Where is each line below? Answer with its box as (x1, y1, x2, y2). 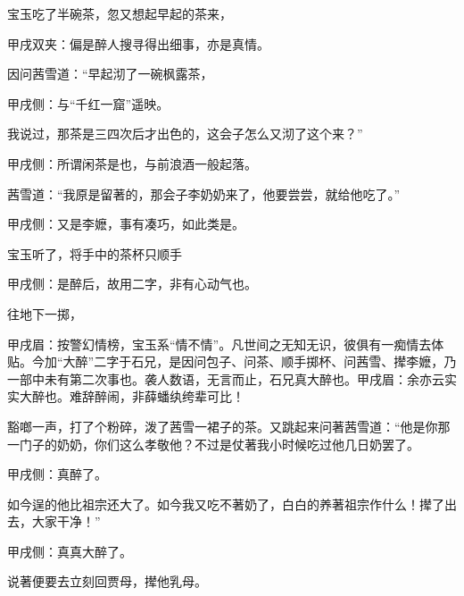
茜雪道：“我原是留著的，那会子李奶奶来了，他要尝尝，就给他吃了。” (7, 184, 401, 203)
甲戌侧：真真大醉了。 (7, 541, 132, 560)
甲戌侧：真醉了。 (7, 465, 107, 483)
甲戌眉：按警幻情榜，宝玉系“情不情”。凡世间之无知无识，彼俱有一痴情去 (7, 334, 432, 353)
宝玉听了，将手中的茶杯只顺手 (7, 244, 182, 263)
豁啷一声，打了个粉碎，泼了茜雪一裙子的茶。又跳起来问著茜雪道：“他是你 (7, 416, 438, 435)
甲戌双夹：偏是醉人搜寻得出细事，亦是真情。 (7, 34, 269, 53)
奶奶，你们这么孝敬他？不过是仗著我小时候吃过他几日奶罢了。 (56, 434, 419, 453)
